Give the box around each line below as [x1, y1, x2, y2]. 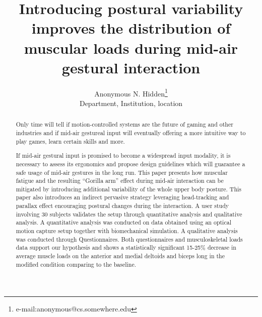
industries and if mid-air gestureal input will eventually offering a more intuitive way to [16, 128, 246, 137]
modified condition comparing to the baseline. [16, 260, 137, 268]
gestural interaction [61, 57, 201, 77]
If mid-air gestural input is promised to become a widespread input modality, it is [16, 151, 231, 160]
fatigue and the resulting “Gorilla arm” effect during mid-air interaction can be [16, 176, 224, 185]
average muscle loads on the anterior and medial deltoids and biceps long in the [16, 252, 225, 260]
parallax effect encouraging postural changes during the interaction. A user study [16, 201, 229, 210]
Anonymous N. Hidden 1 [94, 86, 168, 98]
